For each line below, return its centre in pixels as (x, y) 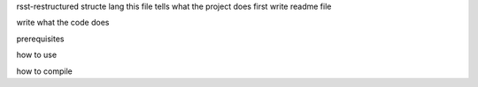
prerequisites (40, 39)
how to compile (44, 71)
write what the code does (63, 23)
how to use (37, 55)
